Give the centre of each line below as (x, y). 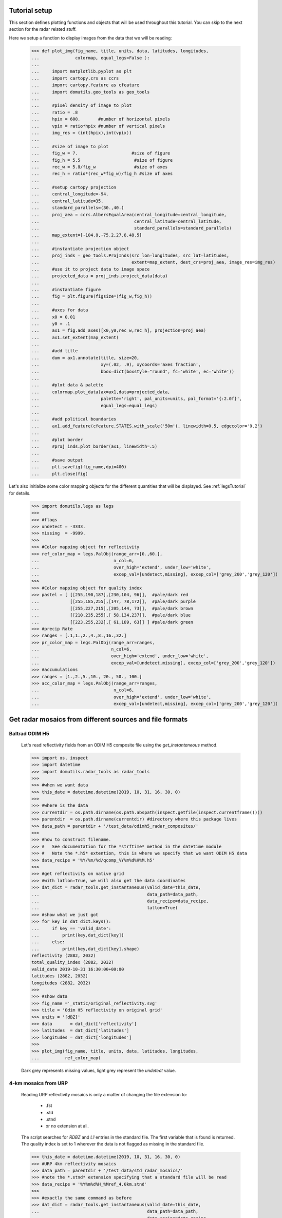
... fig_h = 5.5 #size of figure (102, 160)
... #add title (55, 351)
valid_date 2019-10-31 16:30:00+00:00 (78, 969)
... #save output (57, 460)
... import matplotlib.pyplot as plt (82, 71)
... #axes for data (60, 310)
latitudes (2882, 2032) (60, 976)
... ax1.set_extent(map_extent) (75, 337)
